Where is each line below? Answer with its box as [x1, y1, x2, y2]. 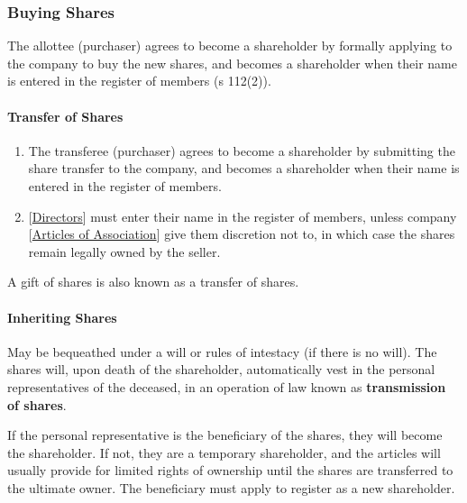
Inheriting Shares [7, 307, 117, 326]
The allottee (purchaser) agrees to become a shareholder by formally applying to [7, 36, 453, 55]
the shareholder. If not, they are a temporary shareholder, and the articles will [7, 443, 441, 462]
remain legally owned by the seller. [28, 242, 221, 261]
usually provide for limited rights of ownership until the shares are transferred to [7, 461, 453, 480]
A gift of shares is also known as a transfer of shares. [7, 272, 299, 291]
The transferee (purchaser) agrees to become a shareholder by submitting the [28, 141, 455, 160]
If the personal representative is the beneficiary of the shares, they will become [7, 425, 443, 444]
